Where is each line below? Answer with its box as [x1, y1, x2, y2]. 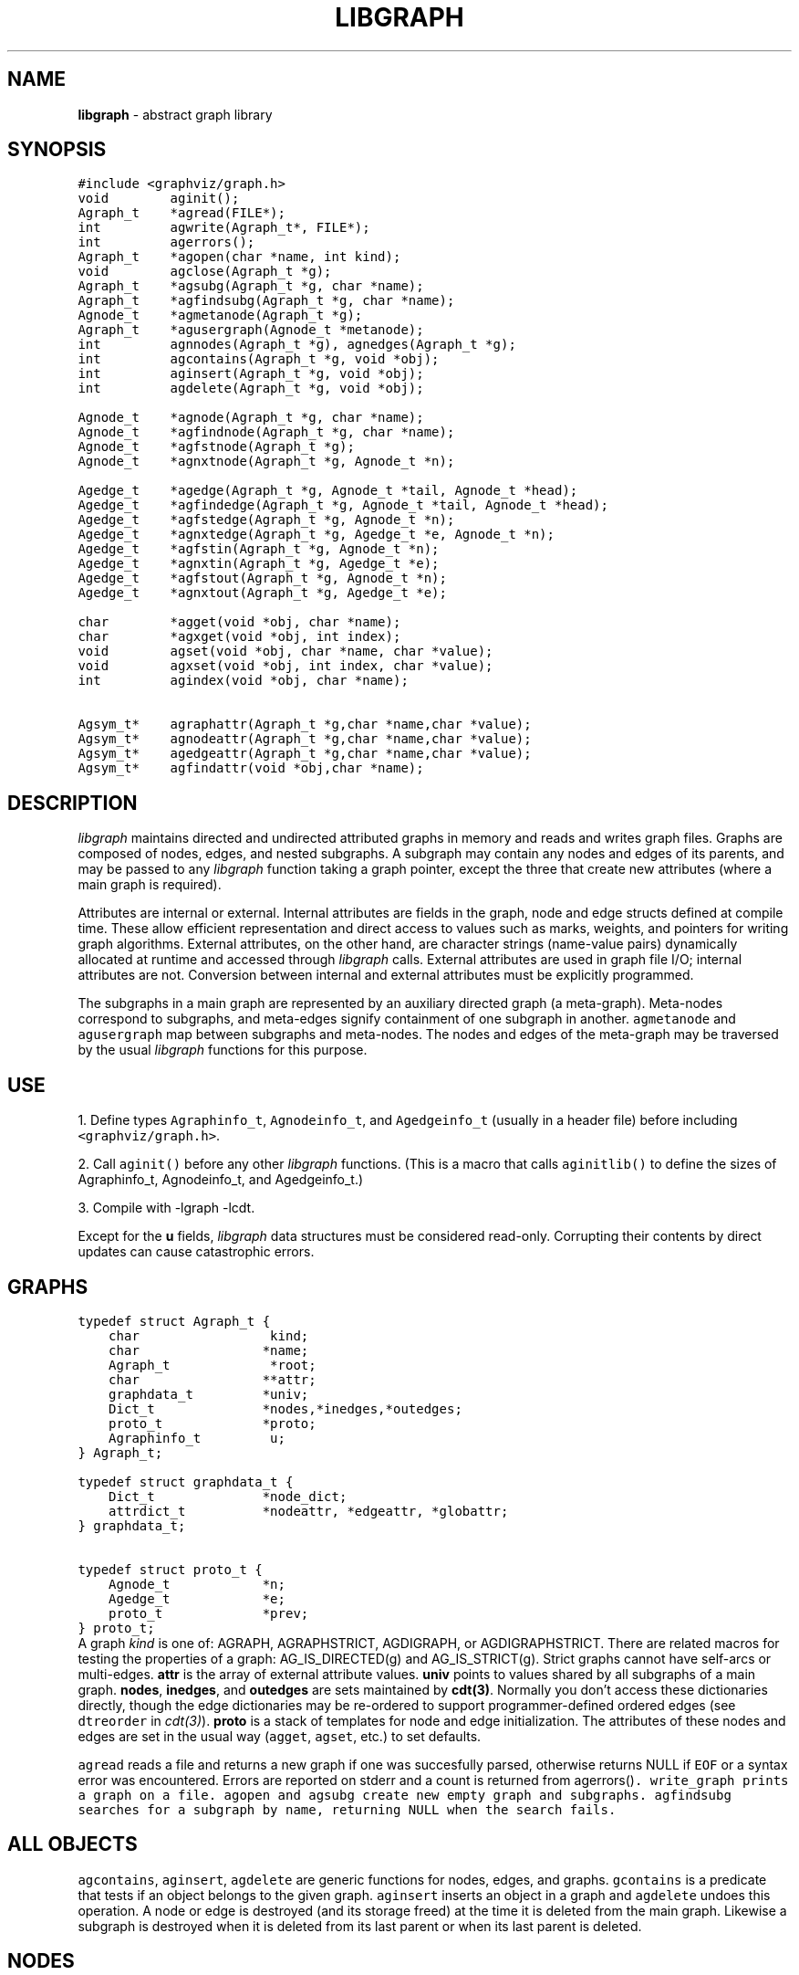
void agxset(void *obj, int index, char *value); [78, 658, 493, 674]
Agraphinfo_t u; [109, 1430, 285, 1445]
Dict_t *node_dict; [109, 1488, 348, 1504]
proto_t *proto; [109, 1415, 316, 1431]
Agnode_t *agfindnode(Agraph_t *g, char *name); [78, 425, 455, 440]
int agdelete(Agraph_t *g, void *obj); [78, 381, 424, 396]
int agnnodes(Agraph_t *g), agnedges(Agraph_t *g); [78, 337, 516, 352]
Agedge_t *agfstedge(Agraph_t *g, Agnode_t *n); [78, 512, 455, 528]
